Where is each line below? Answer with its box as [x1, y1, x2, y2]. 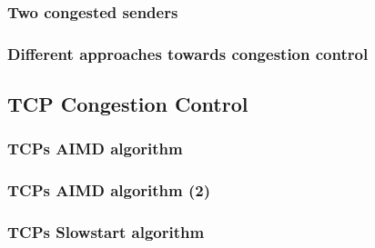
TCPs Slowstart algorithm [7, 221, 205, 243]
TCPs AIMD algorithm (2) [7, 179, 211, 202]
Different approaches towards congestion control [7, 42, 369, 64]
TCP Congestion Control [7, 90, 248, 118]
